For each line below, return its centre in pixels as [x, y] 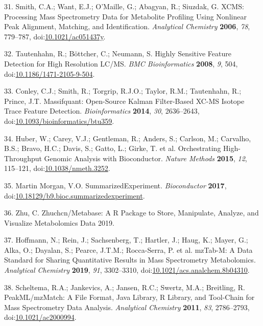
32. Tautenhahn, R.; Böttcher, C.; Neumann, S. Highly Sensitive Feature [118, 53]
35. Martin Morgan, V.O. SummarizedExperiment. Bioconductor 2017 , [115, 185]
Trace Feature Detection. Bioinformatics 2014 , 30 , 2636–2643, [102, 111]
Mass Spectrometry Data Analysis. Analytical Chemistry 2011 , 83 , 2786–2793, [127, 307]
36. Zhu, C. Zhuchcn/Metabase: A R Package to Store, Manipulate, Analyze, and [131, 213]
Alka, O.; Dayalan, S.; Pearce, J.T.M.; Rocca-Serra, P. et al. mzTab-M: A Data [128, 249]
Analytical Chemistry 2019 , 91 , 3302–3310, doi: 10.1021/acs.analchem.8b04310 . [127, 270]
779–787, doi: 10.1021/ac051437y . [55, 36]
